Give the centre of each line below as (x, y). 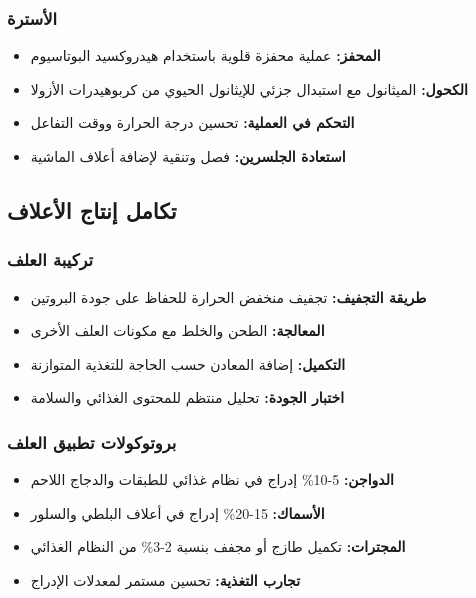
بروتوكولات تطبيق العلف (92, 441)
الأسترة (32, 17)
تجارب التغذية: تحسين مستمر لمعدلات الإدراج (165, 579)
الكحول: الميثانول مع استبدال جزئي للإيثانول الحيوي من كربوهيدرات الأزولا (249, 88)
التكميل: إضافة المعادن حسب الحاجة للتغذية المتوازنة (188, 363)
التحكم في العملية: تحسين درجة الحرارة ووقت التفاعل (192, 122)
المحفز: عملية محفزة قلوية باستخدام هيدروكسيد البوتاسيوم (205, 55)
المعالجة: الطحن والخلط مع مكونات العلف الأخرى (177, 330)
